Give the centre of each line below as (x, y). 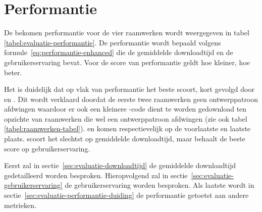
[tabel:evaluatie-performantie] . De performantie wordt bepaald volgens (113, 42)
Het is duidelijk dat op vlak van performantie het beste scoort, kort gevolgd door (129, 89)
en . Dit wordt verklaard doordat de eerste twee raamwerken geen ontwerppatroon (131, 99)
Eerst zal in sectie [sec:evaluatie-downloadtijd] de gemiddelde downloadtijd (120, 165)
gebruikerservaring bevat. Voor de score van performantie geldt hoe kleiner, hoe (127, 62)
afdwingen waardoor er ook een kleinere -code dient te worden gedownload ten (125, 109)
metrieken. (20, 205)
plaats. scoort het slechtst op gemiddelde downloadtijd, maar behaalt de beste (125, 139)
